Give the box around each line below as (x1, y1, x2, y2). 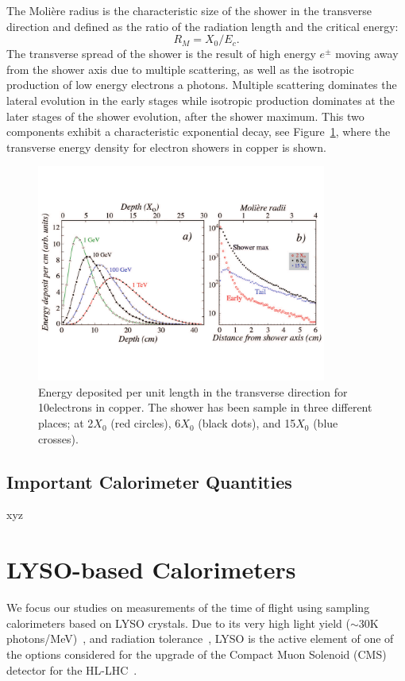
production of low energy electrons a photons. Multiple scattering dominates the (6, 76, 397, 93)
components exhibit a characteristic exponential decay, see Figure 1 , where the (6, 123, 391, 140)
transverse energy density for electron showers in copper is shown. (6, 138, 326, 155)
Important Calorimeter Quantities (6, 469, 292, 493)
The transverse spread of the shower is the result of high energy (6, 45, 316, 62)
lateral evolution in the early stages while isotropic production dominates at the (6, 91, 395, 108)
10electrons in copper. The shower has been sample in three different (38, 399, 372, 416)
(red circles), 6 (110, 415, 181, 431)
